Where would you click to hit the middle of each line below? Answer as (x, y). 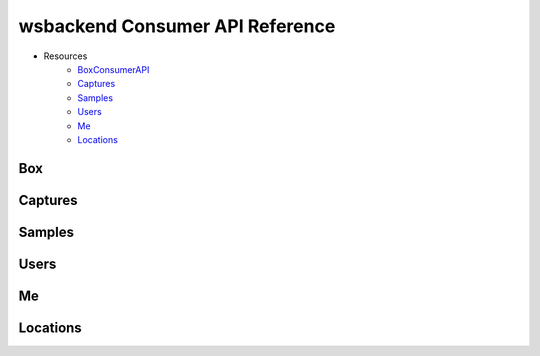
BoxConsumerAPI (113, 69)
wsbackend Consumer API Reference (177, 26)
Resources (65, 56)
